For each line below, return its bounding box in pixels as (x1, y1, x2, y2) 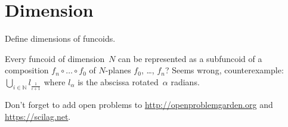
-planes (105, 64, 131, 76)
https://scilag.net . (5, 110, 71, 122)
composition (5, 64, 49, 76)
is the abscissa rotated (78, 75, 159, 88)
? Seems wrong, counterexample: (165, 64, 284, 76)
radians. (171, 75, 200, 88)
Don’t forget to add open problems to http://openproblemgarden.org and (5, 98, 273, 111)
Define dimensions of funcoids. (5, 32, 116, 45)
